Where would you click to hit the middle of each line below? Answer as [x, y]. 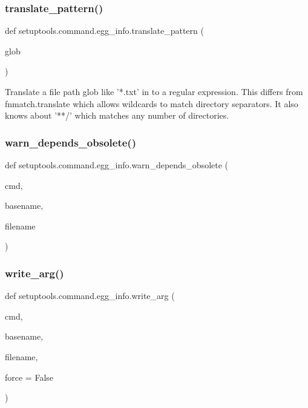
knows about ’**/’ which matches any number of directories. [117, 115]
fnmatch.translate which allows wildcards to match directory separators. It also [152, 103]
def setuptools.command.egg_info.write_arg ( [90, 296]
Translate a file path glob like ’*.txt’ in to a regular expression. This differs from [154, 91]
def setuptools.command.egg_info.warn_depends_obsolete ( [117, 165]
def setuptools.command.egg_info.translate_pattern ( [104, 31]
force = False [29, 377]
